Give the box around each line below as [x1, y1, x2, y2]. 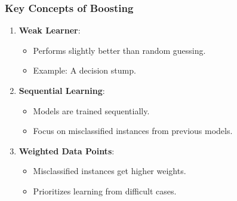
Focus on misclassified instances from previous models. [33, 124, 233, 137]
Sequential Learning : [19, 84, 105, 96]
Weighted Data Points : [19, 144, 115, 157]
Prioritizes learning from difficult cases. [33, 184, 177, 197]
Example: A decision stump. [33, 64, 136, 77]
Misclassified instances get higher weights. [33, 165, 186, 177]
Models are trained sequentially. [33, 104, 150, 117]
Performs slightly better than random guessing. [33, 44, 206, 56]
